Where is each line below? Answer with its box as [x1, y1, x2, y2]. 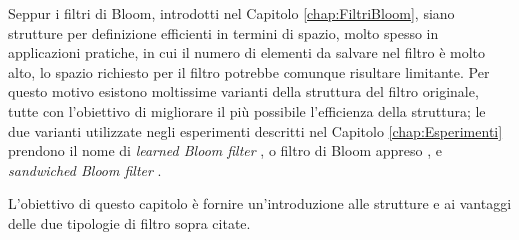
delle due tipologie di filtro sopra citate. [8, 212, 251, 233]
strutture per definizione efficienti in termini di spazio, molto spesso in [8, 22, 439, 43]
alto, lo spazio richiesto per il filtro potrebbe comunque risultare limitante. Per [8, 61, 490, 82]
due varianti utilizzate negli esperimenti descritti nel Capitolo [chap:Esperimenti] [8, 120, 503, 141]
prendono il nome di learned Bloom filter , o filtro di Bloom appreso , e [8, 140, 442, 161]
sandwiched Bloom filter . [8, 159, 162, 180]
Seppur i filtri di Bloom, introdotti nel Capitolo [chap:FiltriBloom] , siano [8, 3, 455, 23]
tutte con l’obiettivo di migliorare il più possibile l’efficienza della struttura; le [8, 100, 486, 121]
